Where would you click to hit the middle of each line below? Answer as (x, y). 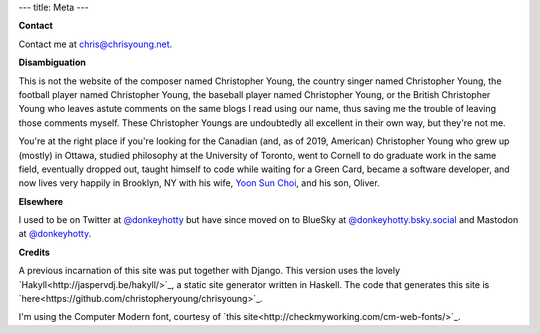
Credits (34, 252)
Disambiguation (52, 62)
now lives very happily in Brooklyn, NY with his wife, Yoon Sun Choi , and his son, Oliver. (199, 183)
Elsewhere (41, 201)
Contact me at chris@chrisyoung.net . (95, 44)
